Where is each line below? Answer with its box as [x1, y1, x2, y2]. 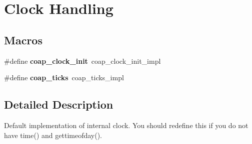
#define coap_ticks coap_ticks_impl [4, 72, 124, 83]
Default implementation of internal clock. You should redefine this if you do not [4, 120, 248, 130]
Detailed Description [4, 97, 113, 112]
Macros [4, 32, 42, 47]
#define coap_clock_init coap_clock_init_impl [4, 55, 161, 66]
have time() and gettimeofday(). [4, 130, 102, 140]
